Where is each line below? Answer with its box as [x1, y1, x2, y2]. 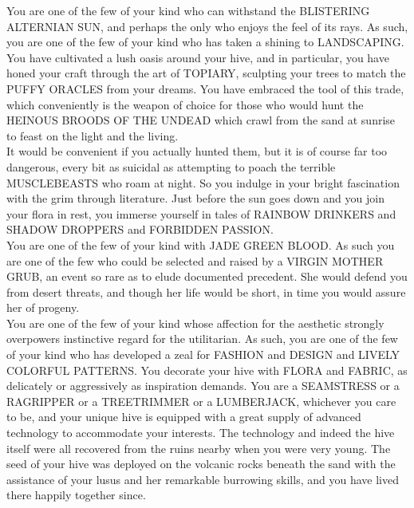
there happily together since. [6, 486, 146, 503]
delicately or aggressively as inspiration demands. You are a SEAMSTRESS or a [6, 377, 400, 394]
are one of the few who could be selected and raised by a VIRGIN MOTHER [6, 252, 384, 269]
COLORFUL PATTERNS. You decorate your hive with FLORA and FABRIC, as [6, 361, 408, 378]
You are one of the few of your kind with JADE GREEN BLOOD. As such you [6, 236, 395, 253]
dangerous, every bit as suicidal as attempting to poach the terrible [6, 158, 336, 175]
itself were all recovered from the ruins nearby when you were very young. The [6, 439, 391, 456]
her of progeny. [6, 299, 80, 316]
